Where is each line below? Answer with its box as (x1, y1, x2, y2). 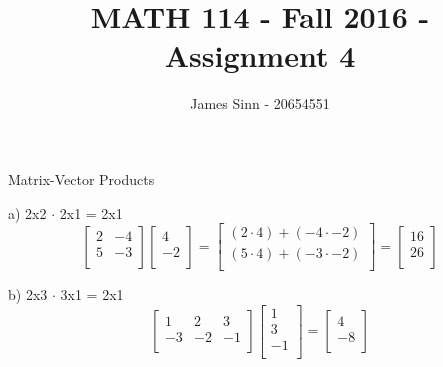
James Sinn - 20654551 (190, 93, 330, 114)
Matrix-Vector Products (8, 168, 155, 189)
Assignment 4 (164, 35, 356, 76)
